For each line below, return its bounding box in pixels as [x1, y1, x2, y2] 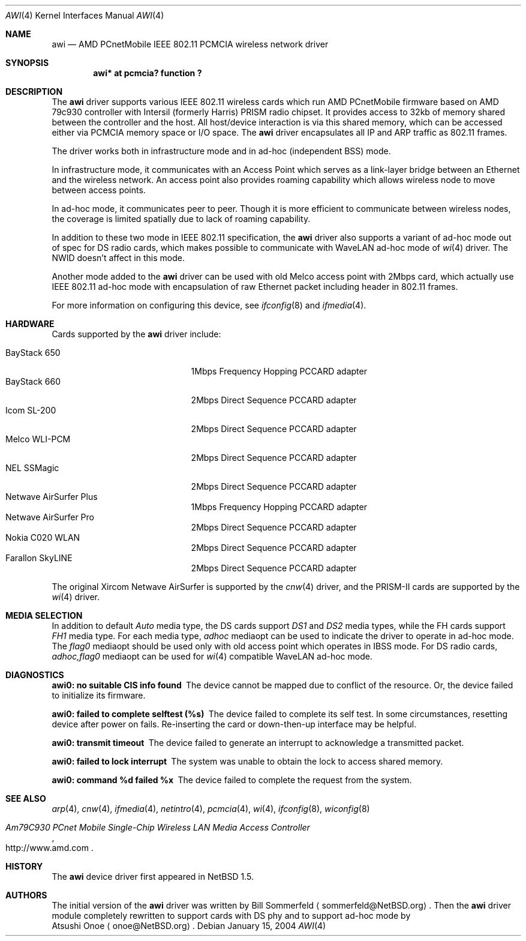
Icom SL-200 [5, 405, 56, 415]
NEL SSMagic [5, 463, 59, 473]
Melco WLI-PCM [5, 434, 71, 444]
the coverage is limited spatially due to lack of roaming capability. [52, 214, 311, 224]
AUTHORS [5, 890, 47, 900]
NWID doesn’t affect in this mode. [52, 253, 185, 263]
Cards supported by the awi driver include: [52, 329, 221, 339]
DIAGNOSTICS [5, 670, 64, 680]
